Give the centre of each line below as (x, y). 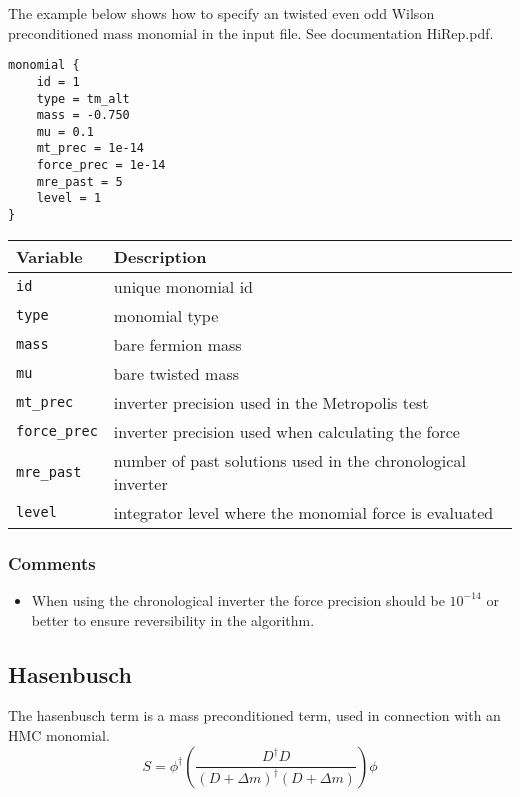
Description (160, 256)
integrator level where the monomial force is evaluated (303, 512)
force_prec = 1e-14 (101, 165)
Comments (52, 562)
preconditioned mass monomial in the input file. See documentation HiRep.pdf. (251, 32)
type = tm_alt (83, 98)
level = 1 (69, 198)
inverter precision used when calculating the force (286, 431)
